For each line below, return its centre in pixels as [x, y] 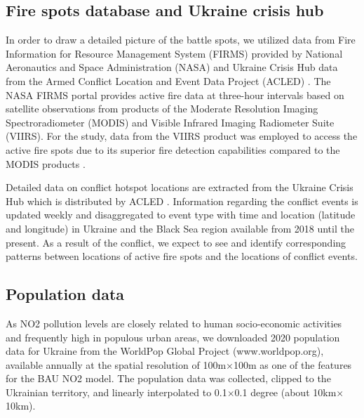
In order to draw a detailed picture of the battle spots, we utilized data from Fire [181, 40]
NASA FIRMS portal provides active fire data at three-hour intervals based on [175, 94]
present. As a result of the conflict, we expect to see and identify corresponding [176, 242]
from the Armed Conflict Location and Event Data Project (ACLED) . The [168, 80]
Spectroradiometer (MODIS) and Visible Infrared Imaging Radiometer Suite [170, 122]
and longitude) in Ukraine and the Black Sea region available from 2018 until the [180, 228]
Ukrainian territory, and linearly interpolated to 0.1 [116, 392]
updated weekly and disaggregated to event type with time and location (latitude [181, 215]
